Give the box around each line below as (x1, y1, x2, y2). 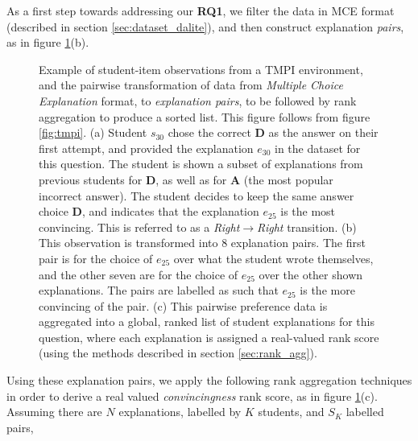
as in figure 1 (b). (6, 34, 89, 51)
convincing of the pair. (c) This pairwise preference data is (39, 297, 328, 314)
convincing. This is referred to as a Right (39, 218, 240, 235)
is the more (300, 282, 355, 299)
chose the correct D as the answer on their (168, 124, 379, 141)
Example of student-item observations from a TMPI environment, (39, 60, 363, 77)
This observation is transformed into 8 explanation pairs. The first (39, 234, 366, 251)
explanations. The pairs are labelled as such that (39, 282, 279, 299)
